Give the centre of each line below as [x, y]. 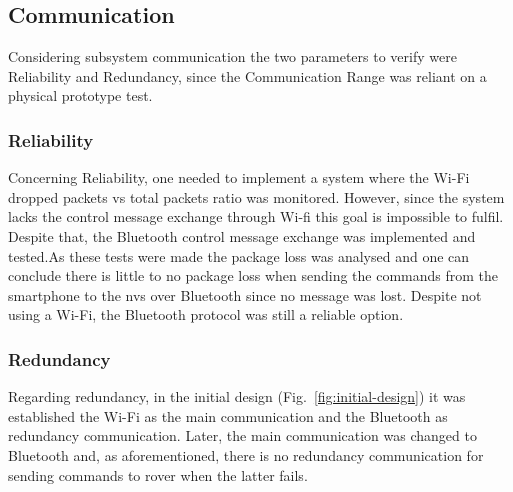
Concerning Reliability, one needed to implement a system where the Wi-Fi [239, 177]
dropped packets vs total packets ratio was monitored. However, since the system [256, 196]
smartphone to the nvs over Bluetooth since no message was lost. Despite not [245, 294]
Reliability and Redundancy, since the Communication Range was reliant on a [247, 75]
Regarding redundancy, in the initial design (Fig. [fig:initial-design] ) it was [237, 396]
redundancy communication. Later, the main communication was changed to [242, 435]
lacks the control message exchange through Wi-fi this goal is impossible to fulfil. [256, 216]
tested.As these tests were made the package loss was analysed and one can [239, 255]
